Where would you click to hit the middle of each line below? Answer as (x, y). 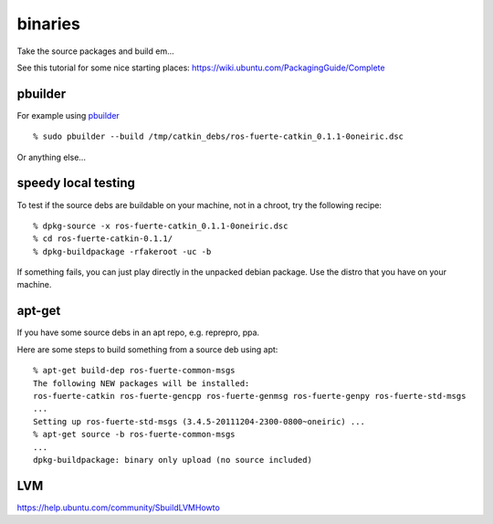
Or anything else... (52, 157)
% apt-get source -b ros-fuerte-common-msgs (135, 435)
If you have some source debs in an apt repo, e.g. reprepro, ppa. (138, 332)
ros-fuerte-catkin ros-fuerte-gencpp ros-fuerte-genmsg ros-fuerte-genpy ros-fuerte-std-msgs (250, 396)
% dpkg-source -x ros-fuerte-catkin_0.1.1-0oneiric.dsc (161, 225)
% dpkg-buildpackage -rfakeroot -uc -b (122, 252)
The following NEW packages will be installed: (142, 383)
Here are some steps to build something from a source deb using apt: (147, 349)
